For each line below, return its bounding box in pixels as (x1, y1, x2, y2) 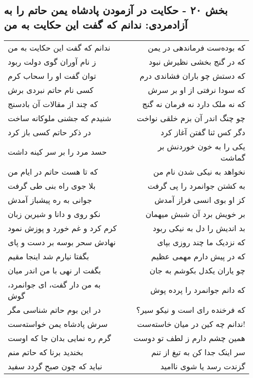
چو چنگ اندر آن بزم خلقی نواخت (137, 112, 245, 124)
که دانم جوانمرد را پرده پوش (150, 284, 245, 296)
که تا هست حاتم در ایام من (8, 165, 98, 177)
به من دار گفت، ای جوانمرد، (8, 278, 101, 290)
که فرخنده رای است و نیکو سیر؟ (136, 304, 245, 315)
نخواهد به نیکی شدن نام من (153, 165, 245, 177)
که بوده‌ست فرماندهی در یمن (147, 41, 245, 53)
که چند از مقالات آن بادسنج (8, 98, 98, 109)
